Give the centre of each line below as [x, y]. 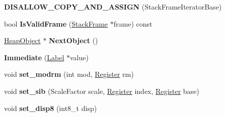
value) [79, 57]
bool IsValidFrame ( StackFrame [56, 23]
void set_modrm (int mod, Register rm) [69, 74]
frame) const [133, 23]
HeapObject [22, 40]
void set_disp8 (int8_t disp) [51, 108]
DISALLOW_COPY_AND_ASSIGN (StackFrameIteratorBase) [113, 7]
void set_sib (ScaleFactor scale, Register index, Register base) [102, 91]
